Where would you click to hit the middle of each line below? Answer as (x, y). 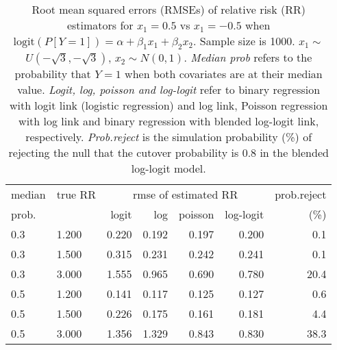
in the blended (294, 153)
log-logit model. (168, 168)
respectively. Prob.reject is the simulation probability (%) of (169, 137)
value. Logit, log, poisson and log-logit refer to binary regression (169, 90)
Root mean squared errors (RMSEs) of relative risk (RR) (168, 9)
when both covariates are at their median (224, 74)
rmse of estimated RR (186, 195)
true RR (76, 195)
